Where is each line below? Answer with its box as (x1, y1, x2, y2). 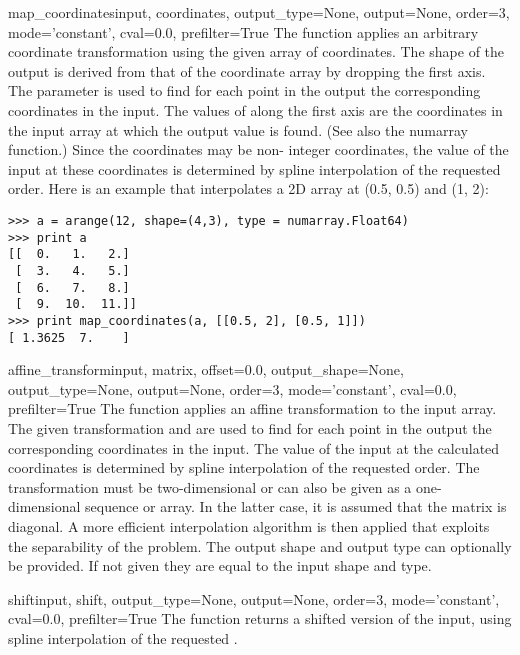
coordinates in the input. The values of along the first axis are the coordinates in (8, 99, 503, 120)
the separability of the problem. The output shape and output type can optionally (8, 535, 512, 556)
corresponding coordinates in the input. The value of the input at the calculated (8, 437, 500, 458)
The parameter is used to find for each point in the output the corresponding (8, 80, 481, 101)
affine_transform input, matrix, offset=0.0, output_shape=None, (8, 359, 404, 380)
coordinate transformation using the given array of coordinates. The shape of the (8, 41, 505, 62)
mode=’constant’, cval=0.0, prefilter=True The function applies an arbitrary (8, 21, 479, 42)
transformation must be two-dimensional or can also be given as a (8, 476, 412, 497)
